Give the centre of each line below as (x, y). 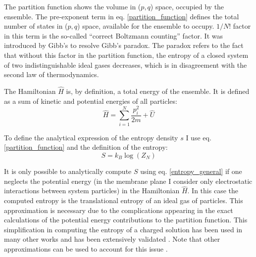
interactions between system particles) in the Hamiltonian (92, 191)
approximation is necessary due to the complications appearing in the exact (119, 210)
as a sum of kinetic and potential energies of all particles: (91, 101)
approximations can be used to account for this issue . (86, 248)
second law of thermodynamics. (51, 74)
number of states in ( (36, 26)
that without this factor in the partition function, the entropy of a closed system (126, 55)
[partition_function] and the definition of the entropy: (86, 147)
